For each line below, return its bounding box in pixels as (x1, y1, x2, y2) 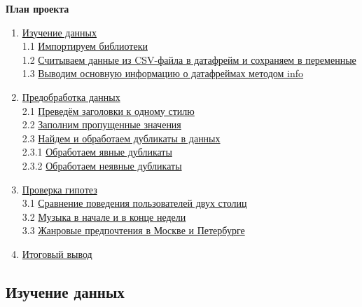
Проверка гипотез (22, 182, 97, 196)
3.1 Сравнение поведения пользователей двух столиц (22, 196, 247, 210)
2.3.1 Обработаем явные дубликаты (22, 144, 172, 159)
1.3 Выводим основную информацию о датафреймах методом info (22, 66, 304, 81)
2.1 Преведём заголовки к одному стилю (22, 103, 195, 118)
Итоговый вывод (22, 246, 92, 261)
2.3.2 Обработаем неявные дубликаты (22, 158, 182, 172)
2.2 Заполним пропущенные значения (22, 117, 181, 132)
